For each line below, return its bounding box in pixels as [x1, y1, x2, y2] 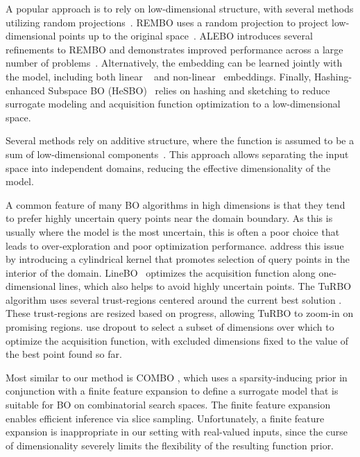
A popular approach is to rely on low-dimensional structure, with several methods [6, 1, 354, 15]
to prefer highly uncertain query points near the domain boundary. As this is [6, 211, 333, 225]
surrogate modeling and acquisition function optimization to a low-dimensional [6, 96, 341, 111]
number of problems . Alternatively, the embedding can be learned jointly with [6, 55, 343, 70]
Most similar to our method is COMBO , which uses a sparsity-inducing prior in [6, 370, 348, 384]
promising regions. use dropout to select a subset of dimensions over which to [6, 320, 334, 334]
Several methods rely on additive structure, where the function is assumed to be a [6, 133, 354, 148]
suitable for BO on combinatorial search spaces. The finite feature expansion [6, 397, 331, 412]
